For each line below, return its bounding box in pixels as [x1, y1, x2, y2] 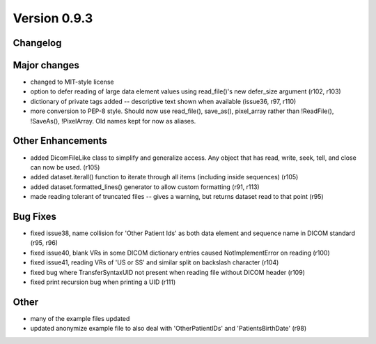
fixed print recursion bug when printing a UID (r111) [30, 278, 176, 286]
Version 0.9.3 [13, 10, 93, 26]
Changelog [13, 37, 62, 49]
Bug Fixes [13, 210, 57, 223]
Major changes [13, 59, 80, 71]
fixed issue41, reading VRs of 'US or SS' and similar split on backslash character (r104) [30, 258, 279, 267]
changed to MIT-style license [30, 77, 114, 87]
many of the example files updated [30, 314, 130, 322]
